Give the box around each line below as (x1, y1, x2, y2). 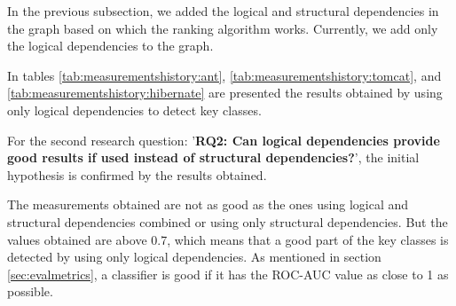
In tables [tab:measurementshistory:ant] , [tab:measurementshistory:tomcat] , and (7, 66, 442, 84)
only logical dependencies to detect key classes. (7, 100, 262, 119)
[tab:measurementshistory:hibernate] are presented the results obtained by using (7, 83, 443, 102)
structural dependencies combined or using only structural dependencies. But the (7, 212, 448, 231)
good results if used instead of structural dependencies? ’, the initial (7, 148, 420, 167)
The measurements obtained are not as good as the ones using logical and (7, 195, 409, 214)
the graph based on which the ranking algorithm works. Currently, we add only (7, 19, 438, 37)
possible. (7, 282, 53, 301)
